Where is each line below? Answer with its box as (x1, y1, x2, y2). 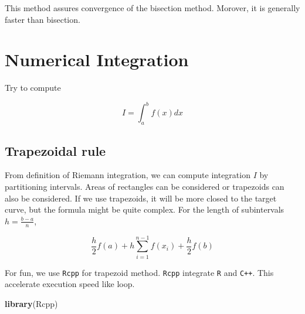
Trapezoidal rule (5, 141, 106, 159)
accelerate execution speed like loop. (5, 278, 135, 290)
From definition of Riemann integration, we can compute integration (5, 169, 250, 181)
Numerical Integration (5, 47, 189, 71)
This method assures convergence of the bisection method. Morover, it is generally (5, 2, 300, 13)
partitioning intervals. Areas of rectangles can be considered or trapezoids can (5, 180, 284, 192)
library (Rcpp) (5, 297, 58, 309)
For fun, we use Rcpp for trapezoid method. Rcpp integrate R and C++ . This (5, 266, 274, 278)
